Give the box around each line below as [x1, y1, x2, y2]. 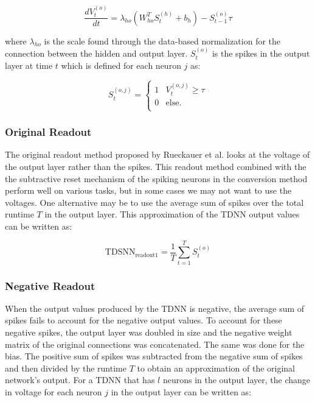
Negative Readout [5, 278, 95, 293]
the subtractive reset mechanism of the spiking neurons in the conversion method [5, 172, 308, 185]
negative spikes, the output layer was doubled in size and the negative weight [5, 326, 292, 339]
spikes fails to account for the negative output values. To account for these [5, 314, 282, 326]
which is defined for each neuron [61, 58, 181, 71]
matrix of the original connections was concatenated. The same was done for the [5, 337, 305, 350]
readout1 [135, 252, 159, 258]
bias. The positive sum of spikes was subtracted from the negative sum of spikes [5, 350, 303, 362]
